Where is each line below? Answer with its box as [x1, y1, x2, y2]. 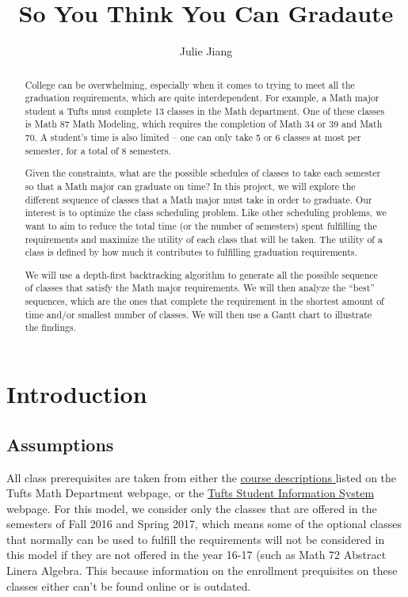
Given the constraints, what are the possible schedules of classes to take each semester [25, 166, 381, 180]
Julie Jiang [179, 43, 233, 59]
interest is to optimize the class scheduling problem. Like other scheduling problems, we [25, 206, 387, 219]
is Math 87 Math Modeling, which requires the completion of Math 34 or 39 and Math [25, 117, 383, 131]
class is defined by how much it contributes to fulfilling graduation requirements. [25, 245, 357, 259]
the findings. [25, 321, 76, 334]
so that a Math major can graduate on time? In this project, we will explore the [25, 180, 356, 192]
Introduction [6, 378, 147, 410]
